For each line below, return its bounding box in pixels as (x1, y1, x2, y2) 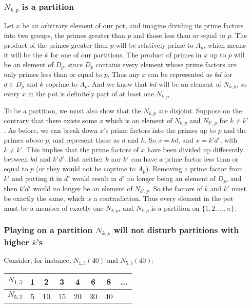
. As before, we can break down (4, 125, 98, 135)
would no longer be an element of (33, 183, 133, 193)
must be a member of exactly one (4, 202, 104, 213)
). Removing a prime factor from (145, 163, 243, 173)
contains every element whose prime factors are (96, 59, 237, 69)
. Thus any (107, 69, 140, 79)
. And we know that (87, 78, 147, 89)
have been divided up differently (147, 144, 243, 154)
